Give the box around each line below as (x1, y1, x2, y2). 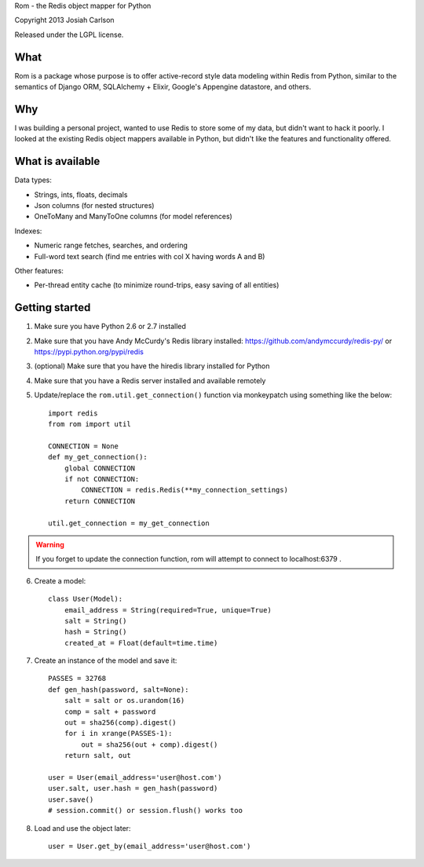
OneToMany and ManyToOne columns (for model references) (34, 212, 233, 221)
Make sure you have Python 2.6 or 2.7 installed (34, 322, 186, 331)
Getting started (14, 301, 91, 314)
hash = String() (64, 627, 127, 636)
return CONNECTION (64, 496, 136, 506)
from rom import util (48, 420, 131, 429)
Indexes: (14, 226, 42, 236)
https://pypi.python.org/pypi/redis (34, 347, 144, 357)
